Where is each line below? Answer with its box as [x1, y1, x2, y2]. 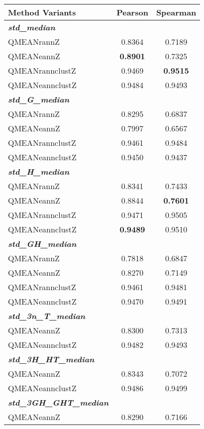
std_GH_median [8, 238, 77, 249]
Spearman [156, 6, 197, 18]
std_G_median [8, 94, 70, 105]
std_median [8, 21, 55, 33]
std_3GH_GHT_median [8, 397, 109, 408]
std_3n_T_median [8, 310, 86, 322]
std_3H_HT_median [8, 353, 95, 365]
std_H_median [8, 166, 70, 177]
